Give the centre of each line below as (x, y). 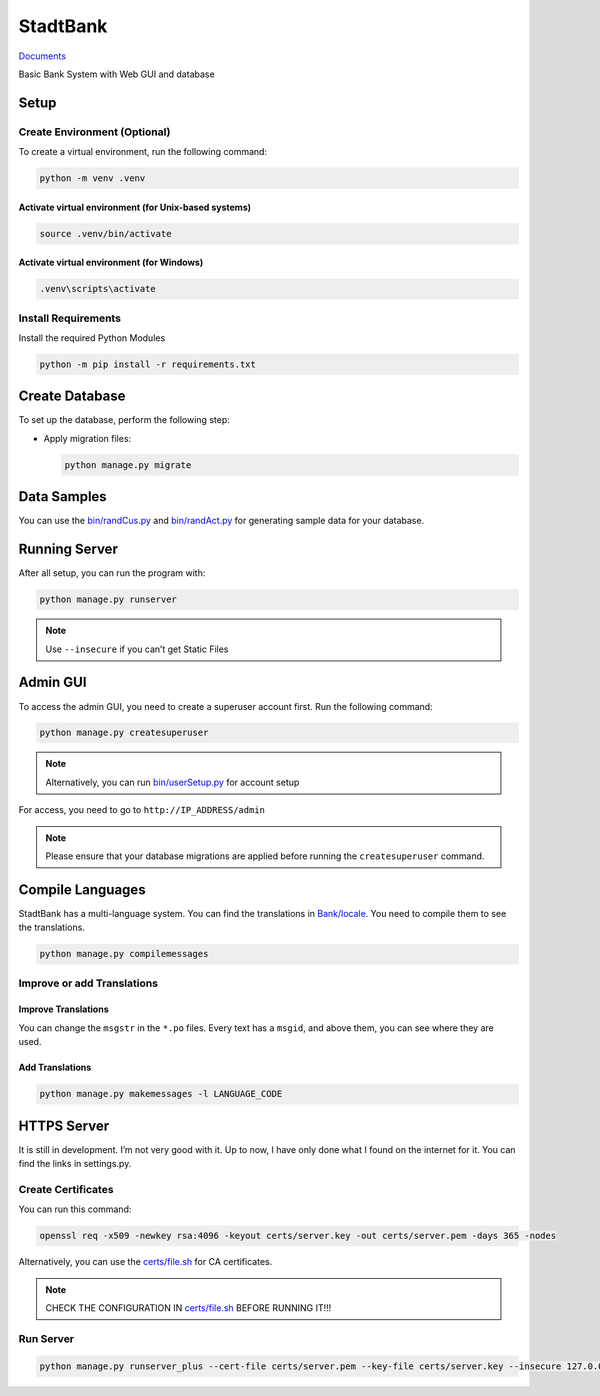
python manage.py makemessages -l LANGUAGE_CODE (161, 1094)
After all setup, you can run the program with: (112, 573)
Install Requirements (70, 318)
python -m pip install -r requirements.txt (148, 364)
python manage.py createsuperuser (124, 733)
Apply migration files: (87, 438)
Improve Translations (63, 1009)
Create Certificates (66, 1189)
